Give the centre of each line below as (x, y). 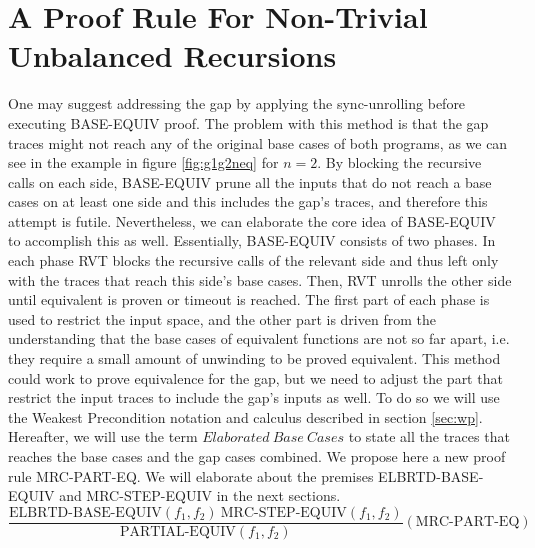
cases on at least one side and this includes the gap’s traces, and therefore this (248, 201)
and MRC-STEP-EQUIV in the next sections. (200, 495)
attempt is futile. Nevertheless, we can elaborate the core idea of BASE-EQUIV (252, 220)
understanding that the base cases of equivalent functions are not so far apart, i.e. (259, 338)
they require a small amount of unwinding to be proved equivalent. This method (254, 358)
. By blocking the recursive (399, 162)
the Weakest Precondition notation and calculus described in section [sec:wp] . (245, 416)
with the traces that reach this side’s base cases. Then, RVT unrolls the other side (260, 279)
